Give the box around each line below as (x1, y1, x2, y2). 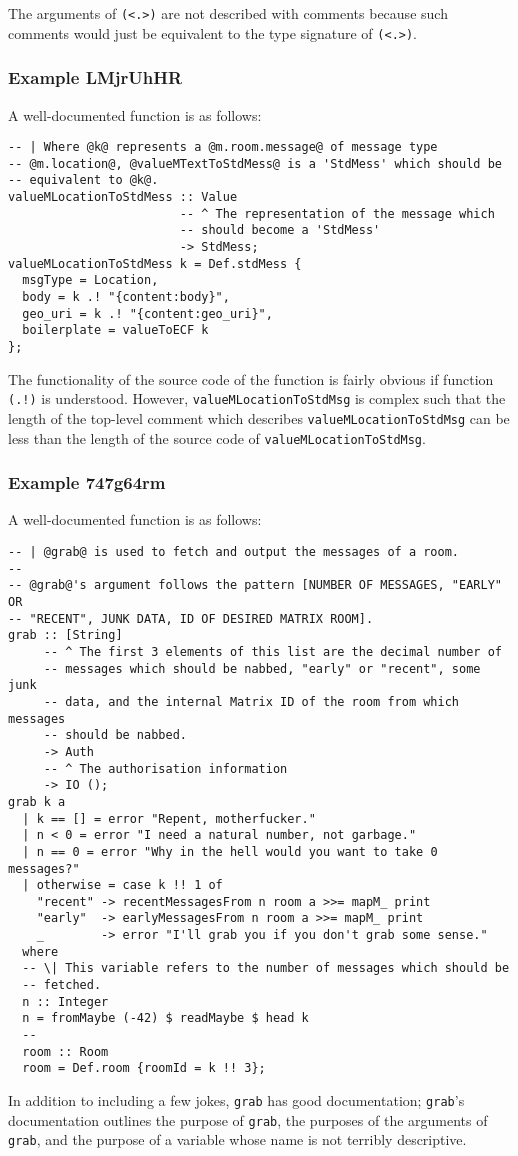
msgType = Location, (22, 273, 159, 288)
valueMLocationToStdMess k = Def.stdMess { (8, 256, 302, 271)
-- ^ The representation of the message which (179, 206, 495, 221)
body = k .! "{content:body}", (22, 290, 230, 305)
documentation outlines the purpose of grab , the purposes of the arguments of (8, 1109, 488, 1130)
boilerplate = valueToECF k (22, 323, 209, 338)
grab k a (8, 794, 66, 809)
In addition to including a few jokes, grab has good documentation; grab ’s (8, 1090, 465, 1111)
